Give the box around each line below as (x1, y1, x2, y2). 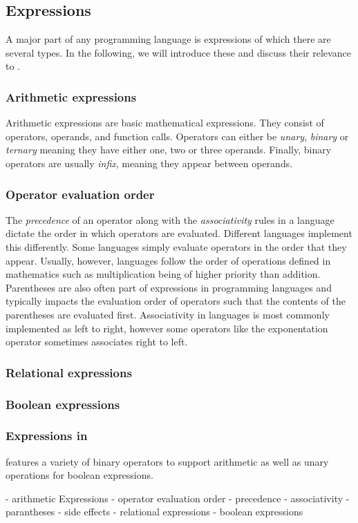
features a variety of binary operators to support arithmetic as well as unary (6, 454, 329, 468)
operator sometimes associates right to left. (6, 334, 188, 349)
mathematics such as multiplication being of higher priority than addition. (6, 267, 321, 281)
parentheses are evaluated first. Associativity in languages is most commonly (6, 307, 330, 321)
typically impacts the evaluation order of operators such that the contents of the (6, 294, 346, 308)
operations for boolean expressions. (6, 468, 153, 482)
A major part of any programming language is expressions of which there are (6, 32, 331, 46)
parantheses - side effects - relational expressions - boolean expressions (6, 504, 303, 519)
